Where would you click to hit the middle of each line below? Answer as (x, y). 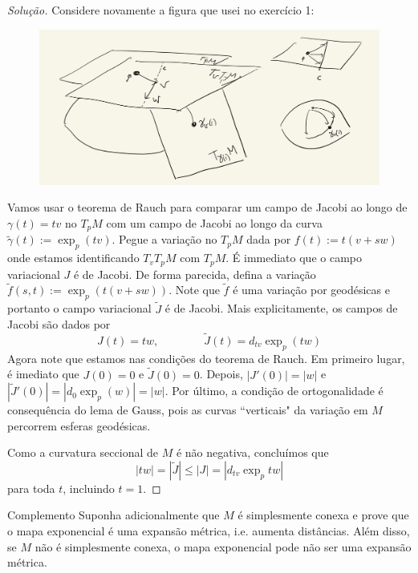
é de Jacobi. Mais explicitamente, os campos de (281, 308)
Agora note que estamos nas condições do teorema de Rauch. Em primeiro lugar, (206, 358)
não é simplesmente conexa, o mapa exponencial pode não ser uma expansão (223, 546)
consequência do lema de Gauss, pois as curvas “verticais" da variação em (188, 410)
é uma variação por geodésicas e (311, 290)
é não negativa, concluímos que (252, 452)
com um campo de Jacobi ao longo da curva (214, 222)
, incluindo (89, 488)
